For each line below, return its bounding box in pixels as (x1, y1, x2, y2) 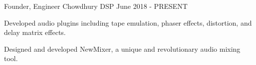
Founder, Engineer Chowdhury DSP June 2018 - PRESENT (4, 1, 188, 11)
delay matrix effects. (4, 27, 66, 37)
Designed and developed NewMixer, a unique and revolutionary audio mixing (4, 43, 241, 54)
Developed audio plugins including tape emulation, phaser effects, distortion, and (4, 17, 252, 28)
